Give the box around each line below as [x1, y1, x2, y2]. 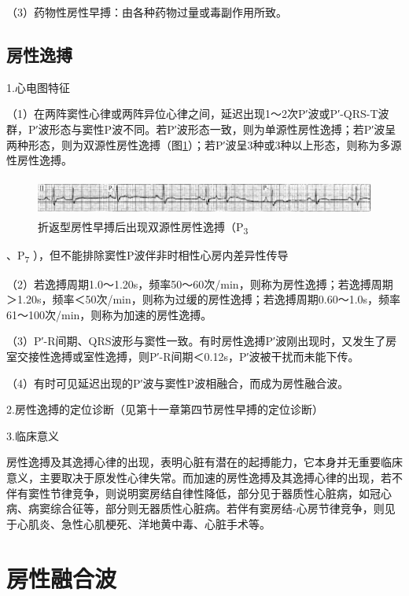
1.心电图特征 [6, 79, 70, 95]
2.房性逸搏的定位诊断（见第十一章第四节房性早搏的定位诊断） [6, 401, 323, 418]
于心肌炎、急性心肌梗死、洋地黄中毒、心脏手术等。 [6, 515, 271, 532]
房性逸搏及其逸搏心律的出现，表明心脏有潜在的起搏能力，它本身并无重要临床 [6, 454, 403, 470]
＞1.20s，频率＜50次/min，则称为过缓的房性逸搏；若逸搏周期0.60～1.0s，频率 [6, 291, 401, 307]
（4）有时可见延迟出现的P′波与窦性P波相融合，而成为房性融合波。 [6, 374, 349, 391]
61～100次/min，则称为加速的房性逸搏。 [6, 306, 212, 322]
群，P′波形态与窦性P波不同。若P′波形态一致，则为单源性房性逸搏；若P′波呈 [6, 120, 396, 137]
